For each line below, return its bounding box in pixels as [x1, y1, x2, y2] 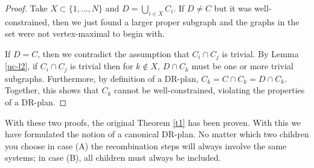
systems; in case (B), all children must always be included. [5, 151, 221, 164]
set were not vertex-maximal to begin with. [5, 27, 165, 40]
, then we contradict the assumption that [37, 47, 190, 60]
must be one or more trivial [191, 60, 293, 72]
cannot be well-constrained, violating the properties [114, 84, 305, 96]
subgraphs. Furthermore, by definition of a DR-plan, [5, 72, 199, 84]
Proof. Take [5, 2, 48, 14]
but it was [214, 2, 252, 14]
